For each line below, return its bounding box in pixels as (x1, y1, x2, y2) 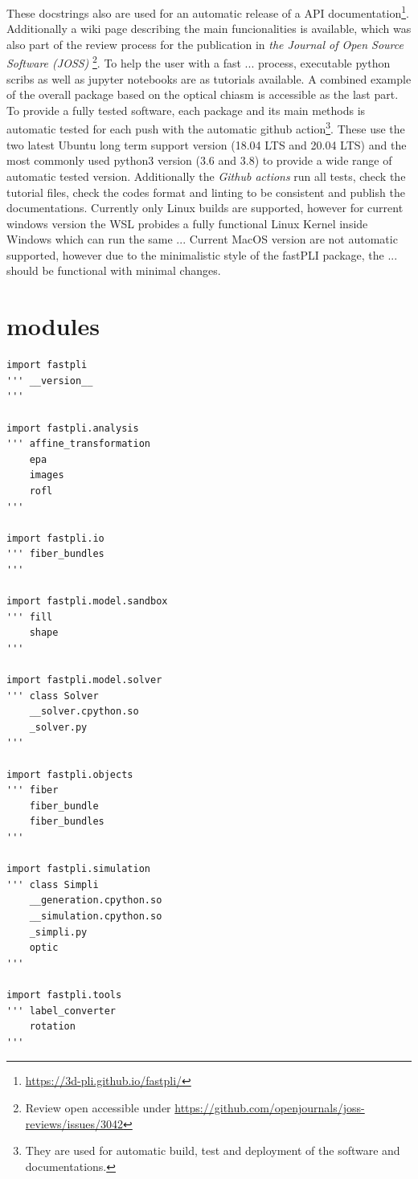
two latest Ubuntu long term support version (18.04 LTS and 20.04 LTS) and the (6, 136, 407, 153)
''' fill (6, 611, 53, 623)
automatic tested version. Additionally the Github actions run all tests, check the (6, 167, 406, 184)
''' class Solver (6, 690, 99, 702)
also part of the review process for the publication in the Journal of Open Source (6, 35, 404, 52)
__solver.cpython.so (29, 706, 139, 718)
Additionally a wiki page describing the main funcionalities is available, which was (6, 20, 412, 37)
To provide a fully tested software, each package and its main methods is (6, 101, 366, 118)
